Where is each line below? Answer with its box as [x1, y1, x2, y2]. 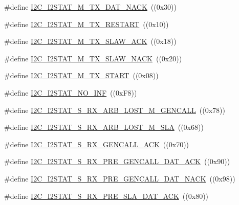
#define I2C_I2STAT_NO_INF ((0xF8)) [4, 87, 137, 98]
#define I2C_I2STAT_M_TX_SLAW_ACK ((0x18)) [4, 36, 177, 47]
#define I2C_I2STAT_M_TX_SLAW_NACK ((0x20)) [4, 53, 182, 63]
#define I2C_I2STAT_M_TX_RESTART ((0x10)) [4, 18, 169, 29]
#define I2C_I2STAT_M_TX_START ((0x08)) [4, 70, 159, 81]
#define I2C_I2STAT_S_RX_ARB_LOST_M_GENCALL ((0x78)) [4, 104, 225, 115]
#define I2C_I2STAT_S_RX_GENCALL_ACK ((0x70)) [4, 139, 189, 149]
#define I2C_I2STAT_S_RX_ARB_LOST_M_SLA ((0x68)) [4, 122, 204, 132]
